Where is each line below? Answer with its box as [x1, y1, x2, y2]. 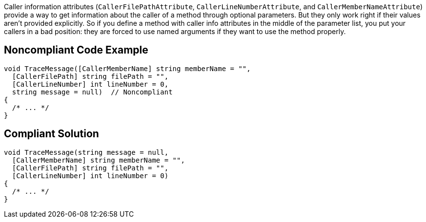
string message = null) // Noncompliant [12, 88, 173, 96]
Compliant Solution [4, 128, 99, 140]
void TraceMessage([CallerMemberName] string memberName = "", [4, 64, 251, 73]
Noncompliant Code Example [4, 44, 148, 56]
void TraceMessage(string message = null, [4, 148, 169, 156]
